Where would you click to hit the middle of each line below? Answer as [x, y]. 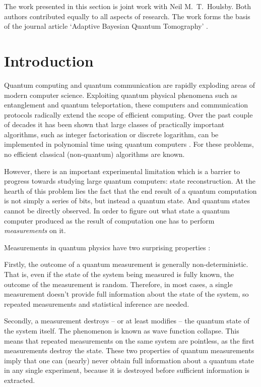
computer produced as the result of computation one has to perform [109, 220]
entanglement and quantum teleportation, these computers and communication [126, 105]
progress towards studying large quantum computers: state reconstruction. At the [130, 181]
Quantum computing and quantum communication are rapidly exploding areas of [130, 85]
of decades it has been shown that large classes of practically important [114, 124]
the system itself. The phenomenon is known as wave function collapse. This [122, 330]
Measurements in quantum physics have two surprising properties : [107, 247]
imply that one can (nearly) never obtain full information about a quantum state [129, 360]
